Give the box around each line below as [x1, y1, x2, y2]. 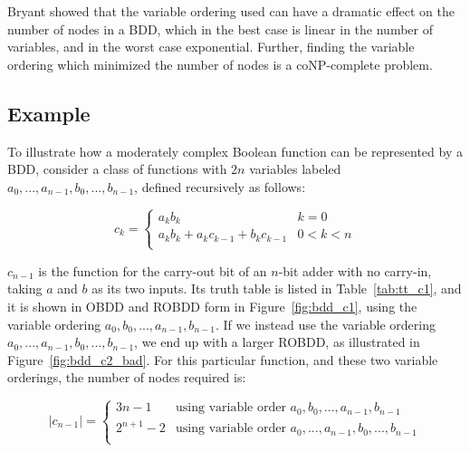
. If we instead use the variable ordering [216, 314, 436, 333]
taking [7, 279, 43, 298]
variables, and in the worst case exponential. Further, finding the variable [7, 37, 415, 56]
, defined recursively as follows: [134, 177, 306, 196]
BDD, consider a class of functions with [7, 159, 227, 178]
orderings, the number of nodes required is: [7, 368, 246, 387]
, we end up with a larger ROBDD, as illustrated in [134, 332, 420, 351]
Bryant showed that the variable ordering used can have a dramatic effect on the [7, 2, 456, 20]
